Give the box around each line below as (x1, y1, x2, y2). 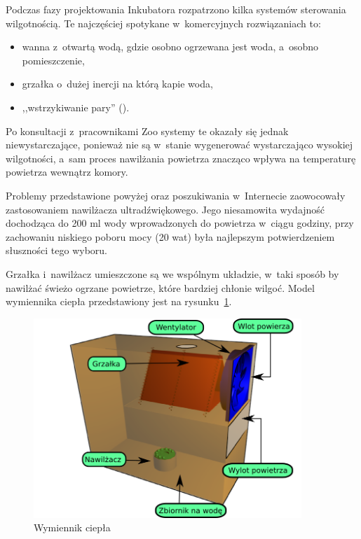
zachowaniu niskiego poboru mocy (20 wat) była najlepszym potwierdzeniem (6, 229, 335, 244)
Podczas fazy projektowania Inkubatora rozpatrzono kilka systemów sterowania (6, 2, 346, 16)
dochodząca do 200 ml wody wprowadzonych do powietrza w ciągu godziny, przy (6, 216, 354, 230)
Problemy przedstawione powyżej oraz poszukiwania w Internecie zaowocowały (6, 188, 346, 202)
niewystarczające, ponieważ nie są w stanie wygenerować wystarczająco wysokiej (6, 137, 353, 152)
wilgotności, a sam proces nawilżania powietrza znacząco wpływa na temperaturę (6, 150, 356, 165)
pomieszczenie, (22, 52, 85, 67)
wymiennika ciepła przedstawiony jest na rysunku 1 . (6, 294, 232, 309)
